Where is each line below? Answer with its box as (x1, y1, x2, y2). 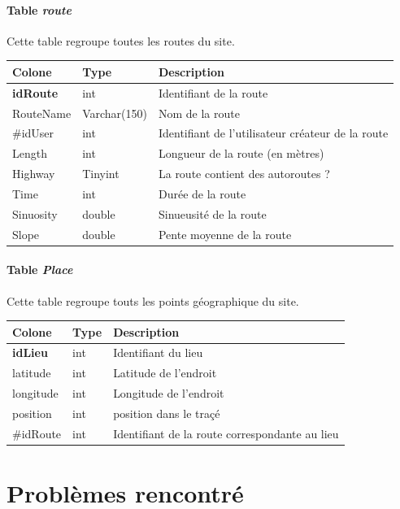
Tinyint (82, 165, 120, 182)
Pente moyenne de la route (158, 225, 292, 242)
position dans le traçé (113, 405, 220, 421)
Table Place (7, 261, 73, 278)
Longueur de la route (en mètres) (158, 145, 324, 162)
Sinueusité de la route (158, 205, 267, 222)
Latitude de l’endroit (113, 364, 217, 381)
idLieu (12, 344, 48, 361)
